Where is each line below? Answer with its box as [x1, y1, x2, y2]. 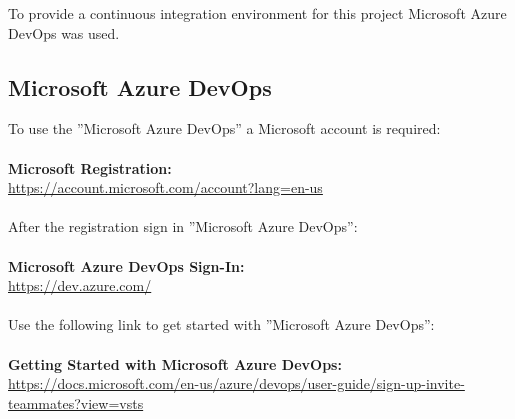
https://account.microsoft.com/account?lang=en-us [8, 177, 323, 198]
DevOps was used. [8, 22, 120, 43]
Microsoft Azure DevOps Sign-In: [8, 255, 245, 276]
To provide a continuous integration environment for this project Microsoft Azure [8, 3, 507, 23]
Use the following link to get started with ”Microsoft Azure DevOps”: [8, 314, 435, 335]
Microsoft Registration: [8, 157, 172, 178]
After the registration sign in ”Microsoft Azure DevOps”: [8, 216, 358, 237]
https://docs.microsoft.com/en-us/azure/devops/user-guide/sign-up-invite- [8, 373, 465, 394]
